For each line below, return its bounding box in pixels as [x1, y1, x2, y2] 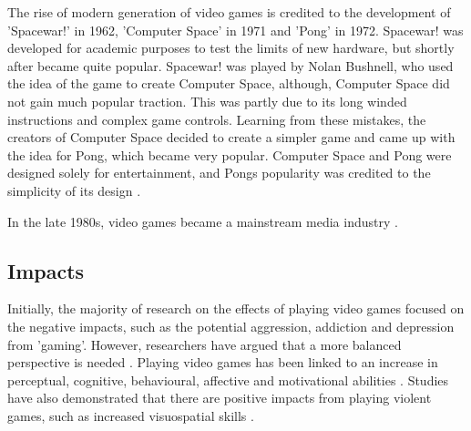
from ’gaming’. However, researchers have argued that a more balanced [7, 334, 402, 354]
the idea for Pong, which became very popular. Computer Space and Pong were [7, 145, 452, 164]
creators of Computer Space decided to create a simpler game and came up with [7, 128, 456, 147]
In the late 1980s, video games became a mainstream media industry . [7, 211, 398, 231]
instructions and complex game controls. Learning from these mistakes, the [7, 109, 426, 128]
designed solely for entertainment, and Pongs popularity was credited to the [7, 163, 431, 182]
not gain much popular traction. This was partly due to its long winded [7, 91, 407, 110]
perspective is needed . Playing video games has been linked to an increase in [7, 353, 438, 372]
